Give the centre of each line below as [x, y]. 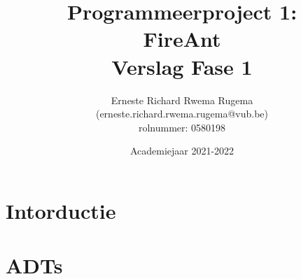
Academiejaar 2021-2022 [182, 151]
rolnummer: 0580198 [182, 127]
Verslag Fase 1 [182, 66]
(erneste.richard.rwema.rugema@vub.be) [182, 114]
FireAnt [182, 39]
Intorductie [61, 210]
